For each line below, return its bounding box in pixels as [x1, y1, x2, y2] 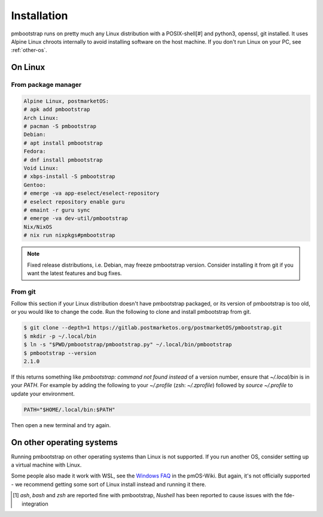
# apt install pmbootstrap [23, 140, 103, 146]
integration [22, 500, 48, 507]
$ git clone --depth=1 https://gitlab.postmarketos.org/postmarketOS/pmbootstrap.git [23, 324, 282, 331]
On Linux [11, 62, 45, 72]
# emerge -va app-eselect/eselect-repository [23, 190, 160, 197]
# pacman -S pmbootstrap [23, 123, 97, 130]
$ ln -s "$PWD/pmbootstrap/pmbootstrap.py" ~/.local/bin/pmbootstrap [23, 341, 232, 348]
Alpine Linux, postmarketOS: [23, 98, 109, 104]
